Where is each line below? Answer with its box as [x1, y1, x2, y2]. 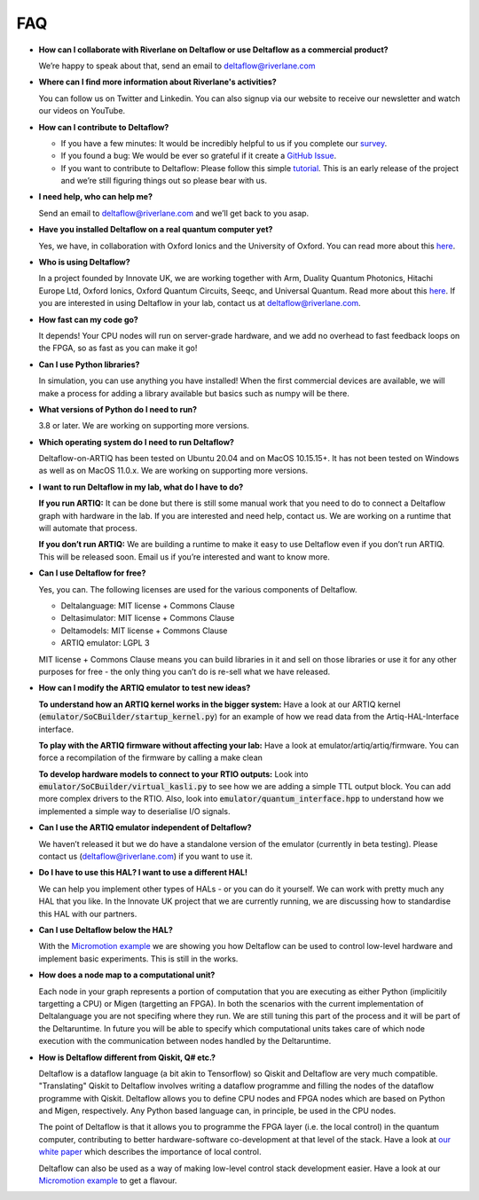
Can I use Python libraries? [38, 359, 140, 370]
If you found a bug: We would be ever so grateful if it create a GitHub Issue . [60, 151, 337, 161]
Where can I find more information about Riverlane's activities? [38, 76, 277, 88]
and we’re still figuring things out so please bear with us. [60, 176, 268, 186]
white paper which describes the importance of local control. [38, 1147, 262, 1157]
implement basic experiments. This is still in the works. [38, 953, 239, 964]
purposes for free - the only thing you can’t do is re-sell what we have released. [38, 666, 331, 677]
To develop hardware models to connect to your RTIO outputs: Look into [38, 768, 309, 780]
